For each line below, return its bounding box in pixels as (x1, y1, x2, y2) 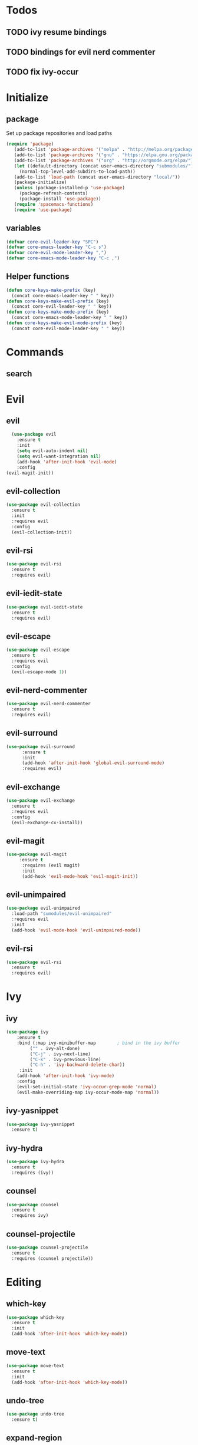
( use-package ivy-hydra (6, 1159, 65, 1165)
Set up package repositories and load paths (6, 130, 113, 137)
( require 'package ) (6, 141, 54, 147)
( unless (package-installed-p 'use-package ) (14, 185, 126, 191)
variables (6, 223, 41, 233)
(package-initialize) (14, 179, 67, 186)
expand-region (6, 1433, 62, 1443)
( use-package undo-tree (6, 1411, 65, 1417)
